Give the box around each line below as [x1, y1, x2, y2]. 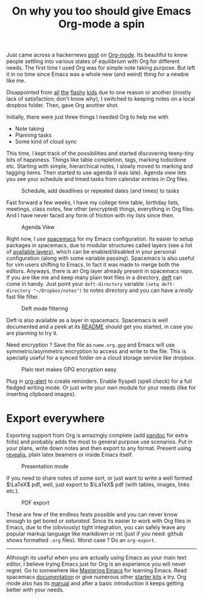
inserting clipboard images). [6, 391, 77, 398]
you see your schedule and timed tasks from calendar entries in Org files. [6, 176, 189, 183]
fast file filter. [6, 293, 39, 300]
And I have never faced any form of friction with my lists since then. [6, 212, 175, 219]
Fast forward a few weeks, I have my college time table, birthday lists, [6, 199, 180, 207]
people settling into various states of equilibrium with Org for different [6, 58, 180, 65]
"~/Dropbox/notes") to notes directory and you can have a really [33, 286, 193, 294]
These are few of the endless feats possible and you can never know [6, 511, 178, 518]
